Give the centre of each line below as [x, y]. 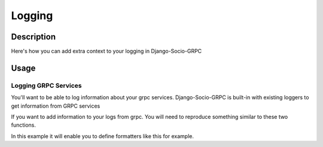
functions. [23, 125]
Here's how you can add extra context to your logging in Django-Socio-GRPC [106, 51]
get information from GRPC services [56, 106]
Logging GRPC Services [46, 85]
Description [33, 37]
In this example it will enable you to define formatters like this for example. [103, 136]
